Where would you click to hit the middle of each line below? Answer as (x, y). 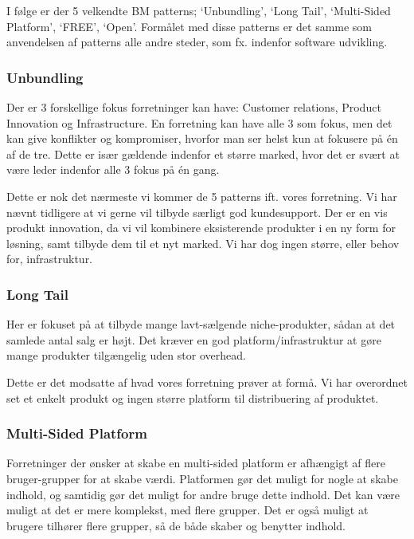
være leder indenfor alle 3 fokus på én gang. (113, 169)
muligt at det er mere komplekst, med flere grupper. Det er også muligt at (187, 510)
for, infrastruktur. (50, 259)
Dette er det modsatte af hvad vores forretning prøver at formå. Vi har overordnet (207, 382)
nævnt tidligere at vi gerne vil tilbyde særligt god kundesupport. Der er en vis (197, 212)
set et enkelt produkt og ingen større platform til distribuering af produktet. (193, 397)
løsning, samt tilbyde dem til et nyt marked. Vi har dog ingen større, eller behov (203, 243)
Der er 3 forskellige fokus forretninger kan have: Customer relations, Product (194, 107)
